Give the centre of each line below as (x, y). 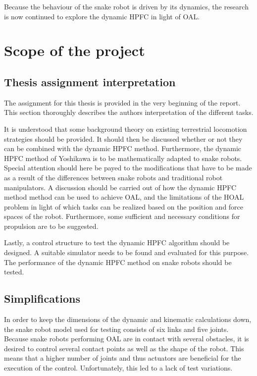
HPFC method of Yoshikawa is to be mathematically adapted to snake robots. (123, 158)
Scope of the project (75, 50)
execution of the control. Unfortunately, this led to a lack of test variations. (118, 368)
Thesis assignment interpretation (90, 81)
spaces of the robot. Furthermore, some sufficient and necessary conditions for (122, 216)
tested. (14, 272)
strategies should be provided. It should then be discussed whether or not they (123, 138)
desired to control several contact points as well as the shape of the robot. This (124, 348)
